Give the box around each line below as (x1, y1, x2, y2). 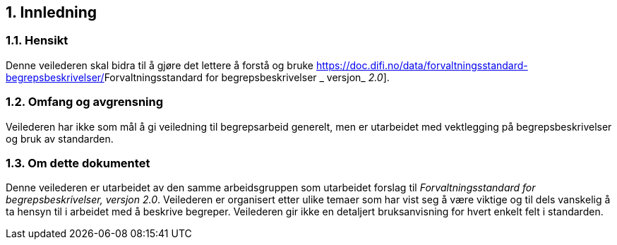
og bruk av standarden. (6, 132, 114, 145)
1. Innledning (6, 4, 97, 21)
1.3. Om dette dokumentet (6, 155, 150, 170)
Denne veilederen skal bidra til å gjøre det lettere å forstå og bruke (6, 59, 313, 71)
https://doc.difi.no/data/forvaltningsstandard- (316, 59, 528, 71)
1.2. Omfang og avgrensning (6, 95, 164, 109)
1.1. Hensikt (6, 33, 68, 48)
